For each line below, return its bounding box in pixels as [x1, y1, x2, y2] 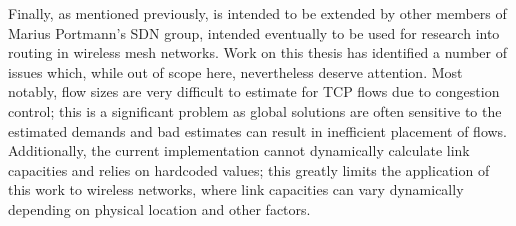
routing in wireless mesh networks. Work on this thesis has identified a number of [8, 42, 507, 63]
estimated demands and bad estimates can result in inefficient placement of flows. [8, 120, 507, 141]
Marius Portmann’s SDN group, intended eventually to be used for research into [8, 22, 500, 43]
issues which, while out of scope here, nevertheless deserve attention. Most [8, 61, 463, 82]
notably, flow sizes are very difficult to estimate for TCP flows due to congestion [8, 81, 500, 102]
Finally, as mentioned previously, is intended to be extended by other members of [8, 3, 507, 23]
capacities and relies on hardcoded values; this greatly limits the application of [8, 159, 490, 180]
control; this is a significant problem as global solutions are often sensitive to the [8, 100, 502, 121]
